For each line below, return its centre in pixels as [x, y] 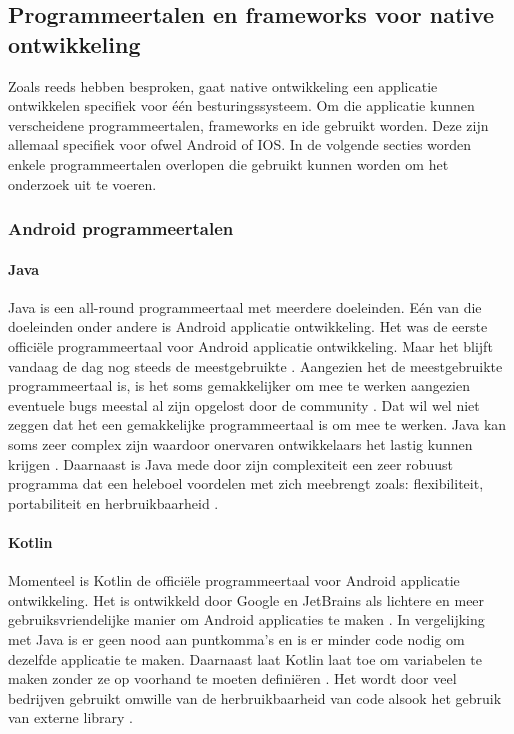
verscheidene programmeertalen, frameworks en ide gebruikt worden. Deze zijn [248, 124]
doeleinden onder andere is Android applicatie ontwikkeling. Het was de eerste [248, 326]
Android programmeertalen [121, 228]
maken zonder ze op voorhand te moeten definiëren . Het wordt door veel [232, 678]
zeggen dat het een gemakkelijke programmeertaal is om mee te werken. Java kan [257, 424]
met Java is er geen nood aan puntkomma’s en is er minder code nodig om [236, 638]
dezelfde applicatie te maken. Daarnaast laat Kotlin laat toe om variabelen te [245, 658]
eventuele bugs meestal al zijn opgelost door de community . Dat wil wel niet [244, 404]
